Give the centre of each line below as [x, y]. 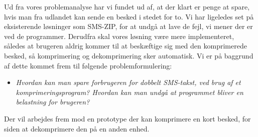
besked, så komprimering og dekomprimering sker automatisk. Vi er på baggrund [129, 55]
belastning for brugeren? [53, 102]
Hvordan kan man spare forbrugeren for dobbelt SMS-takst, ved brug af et [128, 82]
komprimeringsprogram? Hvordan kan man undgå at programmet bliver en [130, 92]
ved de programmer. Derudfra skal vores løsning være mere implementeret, [119, 36]
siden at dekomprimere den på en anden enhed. [77, 128]
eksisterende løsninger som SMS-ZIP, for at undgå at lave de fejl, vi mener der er [128, 26]
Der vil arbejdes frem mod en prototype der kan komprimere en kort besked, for [127, 118]
